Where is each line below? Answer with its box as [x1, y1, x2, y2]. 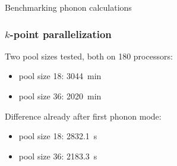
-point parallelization [10, 26, 112, 41]
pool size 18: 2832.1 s [18, 130, 97, 142]
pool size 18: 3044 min [18, 70, 102, 82]
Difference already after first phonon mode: [5, 109, 162, 122]
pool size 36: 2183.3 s [18, 149, 97, 162]
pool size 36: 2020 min [18, 90, 102, 102]
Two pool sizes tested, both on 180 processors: [5, 49, 173, 62]
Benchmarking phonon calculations [5, 1, 132, 13]
